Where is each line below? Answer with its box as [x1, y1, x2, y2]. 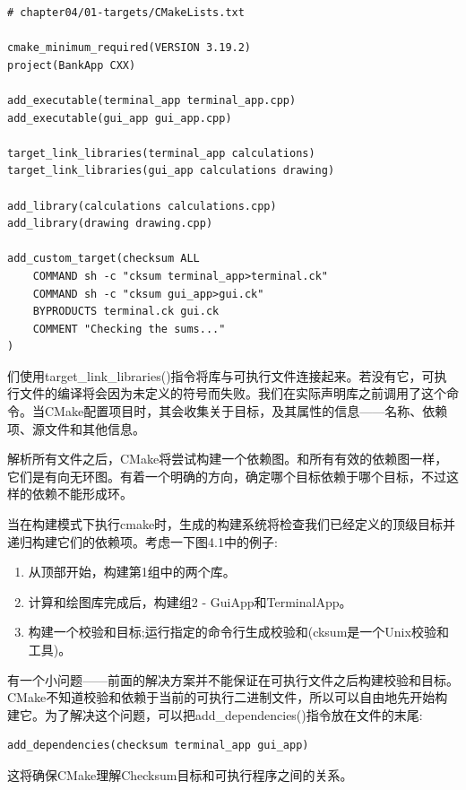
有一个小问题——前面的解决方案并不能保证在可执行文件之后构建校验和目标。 [7, 670, 459, 689]
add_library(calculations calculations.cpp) [7, 199, 277, 213]
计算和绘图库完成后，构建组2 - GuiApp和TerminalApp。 [28, 592, 352, 611]
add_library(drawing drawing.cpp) [7, 217, 213, 230]
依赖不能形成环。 [31, 484, 133, 503]
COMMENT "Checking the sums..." [32, 322, 226, 335]
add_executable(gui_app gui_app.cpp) [7, 111, 232, 125]
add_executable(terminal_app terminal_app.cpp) [7, 93, 297, 107]
